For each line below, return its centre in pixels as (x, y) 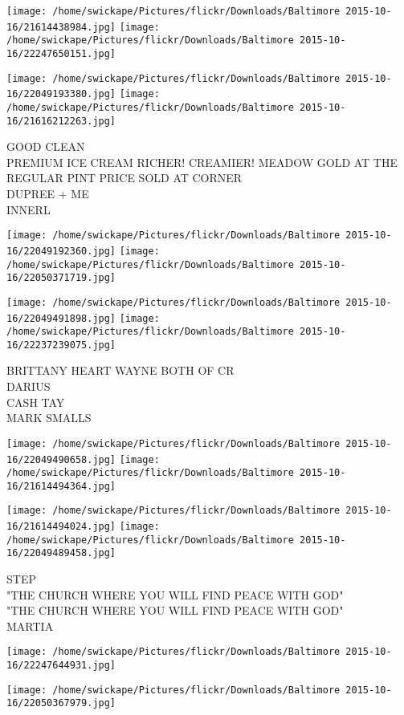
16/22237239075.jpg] (61, 345)
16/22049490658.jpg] (61, 459)
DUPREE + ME (48, 194)
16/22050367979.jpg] (61, 703)
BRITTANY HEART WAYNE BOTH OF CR (120, 370)
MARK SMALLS (49, 418)
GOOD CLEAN (46, 146)
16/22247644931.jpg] (61, 666)
